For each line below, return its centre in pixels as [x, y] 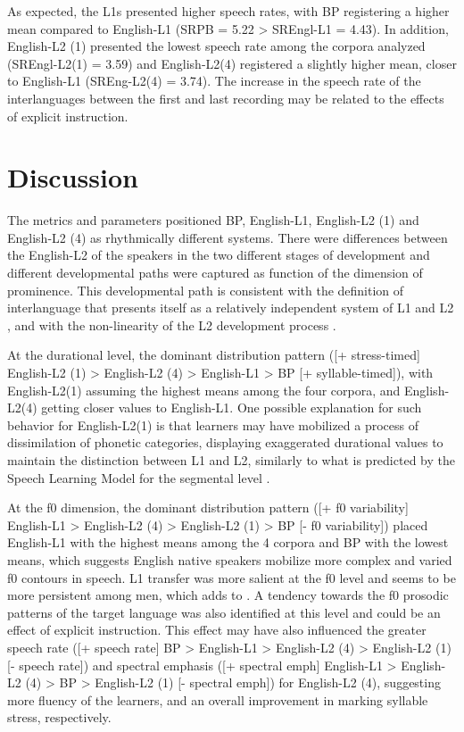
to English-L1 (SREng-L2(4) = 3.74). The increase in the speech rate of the [214, 81]
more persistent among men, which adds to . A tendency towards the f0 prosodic [228, 595]
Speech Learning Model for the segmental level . [139, 477]
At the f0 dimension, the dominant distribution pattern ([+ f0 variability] [208, 507]
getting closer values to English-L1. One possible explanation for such [232, 408]
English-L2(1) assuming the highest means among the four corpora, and [204, 390]
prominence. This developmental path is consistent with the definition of [206, 290]
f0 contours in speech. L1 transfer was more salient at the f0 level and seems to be [232, 577]
